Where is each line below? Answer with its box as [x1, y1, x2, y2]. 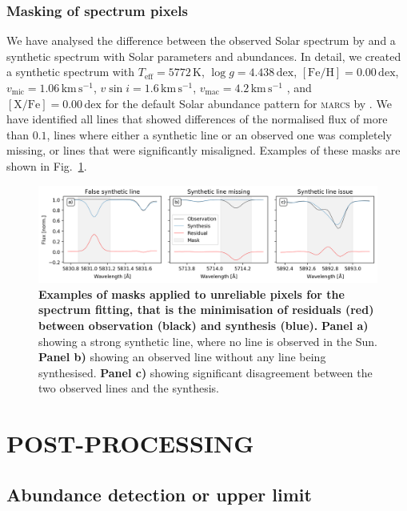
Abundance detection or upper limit [6, 481, 312, 506]
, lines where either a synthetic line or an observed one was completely [46, 126, 392, 143]
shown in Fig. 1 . [6, 157, 87, 174]
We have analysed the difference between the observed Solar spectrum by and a [6, 32, 396, 49]
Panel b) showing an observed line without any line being [38, 348, 326, 365]
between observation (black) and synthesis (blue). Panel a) [38, 317, 369, 334]
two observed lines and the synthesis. [38, 380, 219, 396]
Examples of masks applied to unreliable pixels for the [38, 285, 345, 302]
